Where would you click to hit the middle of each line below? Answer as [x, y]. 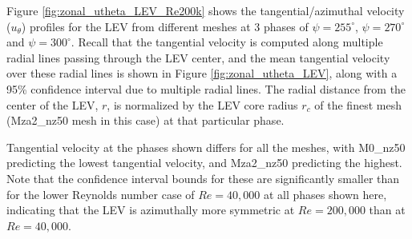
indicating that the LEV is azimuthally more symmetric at [151, 210]
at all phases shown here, [325, 194]
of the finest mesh [358, 104]
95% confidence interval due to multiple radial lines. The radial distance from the [206, 88]
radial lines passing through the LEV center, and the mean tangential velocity [198, 57]
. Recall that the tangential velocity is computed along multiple [227, 42]
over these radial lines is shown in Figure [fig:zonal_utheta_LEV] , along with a [202, 73]
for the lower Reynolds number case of [101, 194]
